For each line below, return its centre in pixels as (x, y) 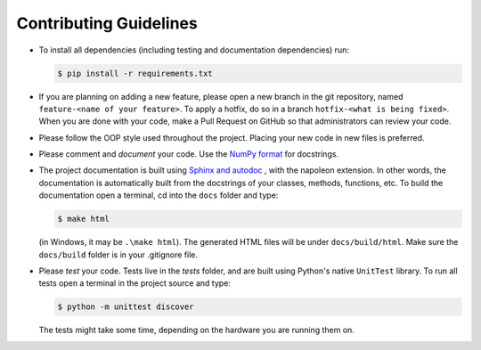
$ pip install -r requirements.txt (135, 73)
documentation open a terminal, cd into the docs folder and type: (159, 195)
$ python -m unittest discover (126, 307)
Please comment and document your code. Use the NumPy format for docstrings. (188, 154)
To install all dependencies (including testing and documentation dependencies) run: (194, 50)
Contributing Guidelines (107, 23)
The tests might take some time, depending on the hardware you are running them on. (197, 330)
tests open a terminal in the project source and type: (135, 283)
